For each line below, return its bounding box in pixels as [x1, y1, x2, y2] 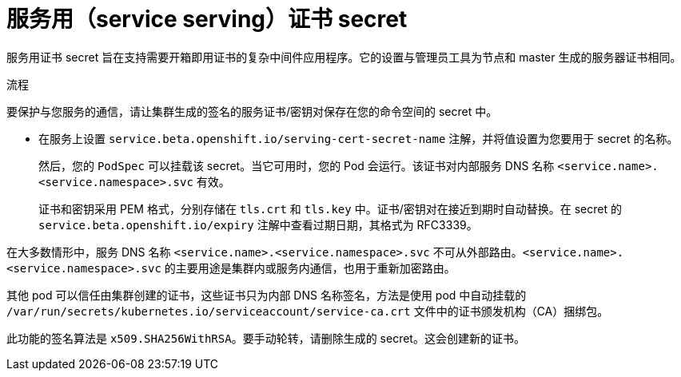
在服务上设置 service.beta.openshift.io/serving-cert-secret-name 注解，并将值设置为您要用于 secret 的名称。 [38, 131, 679, 145]
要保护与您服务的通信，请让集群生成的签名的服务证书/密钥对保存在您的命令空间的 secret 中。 [6, 104, 498, 118]
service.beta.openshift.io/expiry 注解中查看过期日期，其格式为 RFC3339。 [38, 217, 478, 232]
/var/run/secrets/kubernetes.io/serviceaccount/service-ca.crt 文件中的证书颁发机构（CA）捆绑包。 [6, 304, 609, 318]
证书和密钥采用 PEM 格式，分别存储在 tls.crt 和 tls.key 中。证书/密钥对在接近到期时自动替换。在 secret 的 [38, 201, 622, 216]
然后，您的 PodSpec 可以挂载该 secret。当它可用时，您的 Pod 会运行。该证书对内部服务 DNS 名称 [38, 158, 555, 173]
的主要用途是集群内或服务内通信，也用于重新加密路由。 [164, 260, 456, 275]
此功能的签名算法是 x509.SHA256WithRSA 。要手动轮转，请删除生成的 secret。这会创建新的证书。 [6, 331, 525, 345]
